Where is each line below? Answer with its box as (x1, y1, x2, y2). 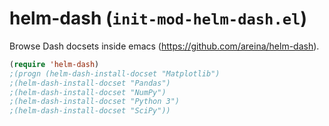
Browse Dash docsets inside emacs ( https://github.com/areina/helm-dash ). (9, 40, 320, 52)
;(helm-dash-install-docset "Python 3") (9, 97, 181, 107)
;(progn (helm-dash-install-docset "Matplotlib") (9, 68, 221, 79)
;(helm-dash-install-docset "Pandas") (9, 78, 171, 88)
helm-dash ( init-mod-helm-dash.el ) (9, 7, 307, 30)
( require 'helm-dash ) (9, 59, 100, 69)
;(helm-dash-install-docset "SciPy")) (9, 106, 171, 116)
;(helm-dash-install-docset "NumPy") (9, 87, 167, 97)
